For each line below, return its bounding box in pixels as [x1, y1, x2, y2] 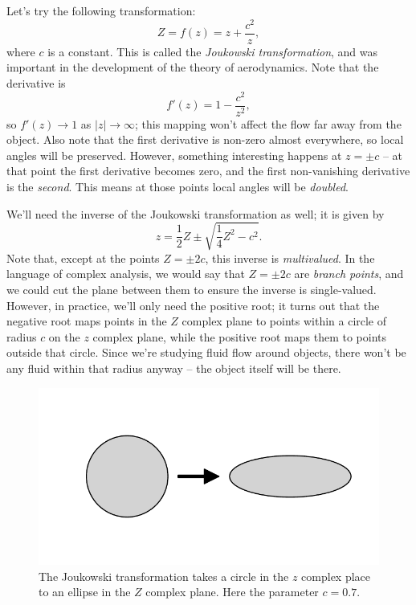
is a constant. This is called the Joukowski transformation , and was [47, 43, 378, 59]
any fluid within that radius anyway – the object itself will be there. [6, 359, 341, 376]
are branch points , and [294, 265, 404, 282]
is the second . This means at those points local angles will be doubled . [6, 178, 349, 195]
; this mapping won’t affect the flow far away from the [135, 115, 402, 132]
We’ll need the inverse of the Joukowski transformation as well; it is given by [6, 205, 385, 222]
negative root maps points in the [6, 313, 167, 329]
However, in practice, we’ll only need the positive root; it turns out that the [6, 296, 380, 313]
